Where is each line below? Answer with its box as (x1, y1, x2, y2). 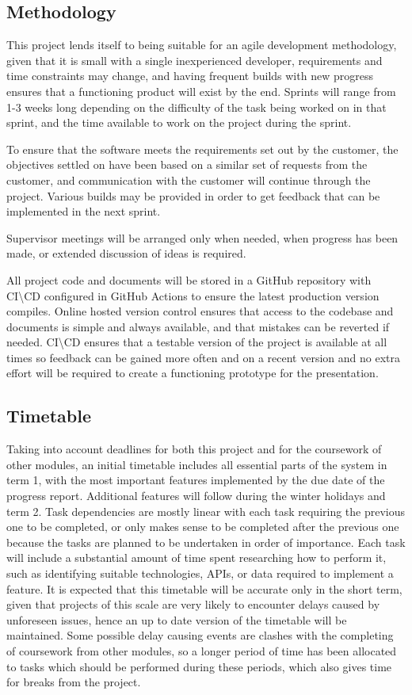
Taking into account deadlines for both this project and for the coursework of (6, 441, 382, 457)
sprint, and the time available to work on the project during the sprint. (6, 114, 352, 131)
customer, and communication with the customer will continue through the (6, 171, 371, 188)
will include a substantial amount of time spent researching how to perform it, (6, 549, 387, 566)
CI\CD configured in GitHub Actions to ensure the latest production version (6, 287, 380, 304)
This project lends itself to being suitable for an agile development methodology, (6, 36, 397, 53)
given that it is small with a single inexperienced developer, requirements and (6, 52, 383, 68)
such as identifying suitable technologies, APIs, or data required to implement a (6, 565, 394, 582)
